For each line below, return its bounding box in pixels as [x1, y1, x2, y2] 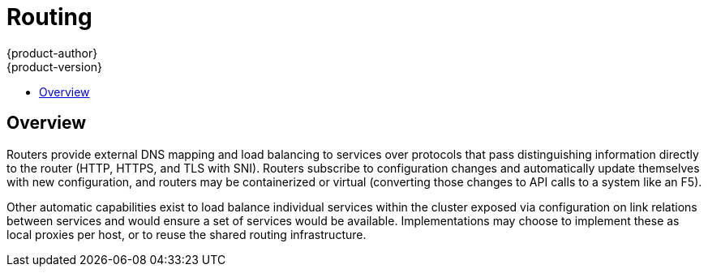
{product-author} [6, 45, 98, 60]
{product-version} [6, 59, 103, 74]
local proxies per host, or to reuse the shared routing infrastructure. [6, 227, 367, 241]
